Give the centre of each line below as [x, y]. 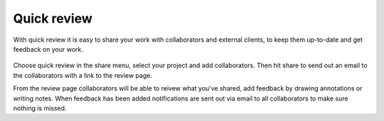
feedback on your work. [48, 49]
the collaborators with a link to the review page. [83, 75]
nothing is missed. [40, 108]
